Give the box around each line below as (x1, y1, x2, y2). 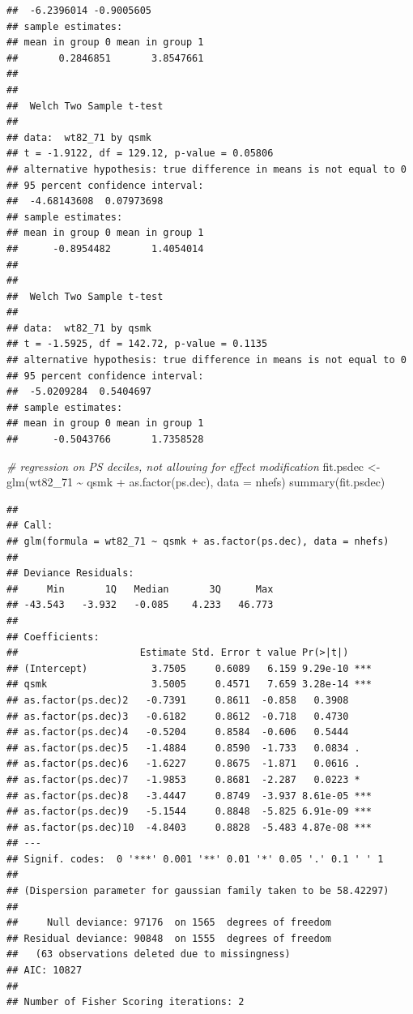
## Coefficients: (6, 631, 100, 643)
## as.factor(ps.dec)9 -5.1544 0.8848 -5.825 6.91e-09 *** (6, 806, 373, 818)
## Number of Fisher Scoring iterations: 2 (6, 996, 245, 1008)
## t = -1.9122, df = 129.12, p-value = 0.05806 (6, 148, 274, 160)
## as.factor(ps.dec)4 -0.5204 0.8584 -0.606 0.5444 (6, 726, 349, 738)
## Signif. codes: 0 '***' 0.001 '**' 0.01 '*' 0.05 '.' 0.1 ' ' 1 (6, 853, 384, 865)
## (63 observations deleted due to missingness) (6, 948, 291, 961)
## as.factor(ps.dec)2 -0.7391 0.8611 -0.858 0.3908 (6, 694, 349, 706)
